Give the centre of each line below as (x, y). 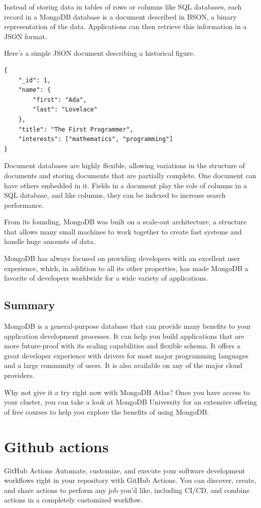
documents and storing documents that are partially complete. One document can (130, 175)
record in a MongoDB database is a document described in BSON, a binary (120, 16)
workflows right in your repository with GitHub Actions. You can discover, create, (130, 480)
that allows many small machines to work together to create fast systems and (123, 231)
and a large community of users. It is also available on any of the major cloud (123, 365)
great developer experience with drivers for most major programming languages (126, 355)
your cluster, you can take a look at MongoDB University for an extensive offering (130, 402)
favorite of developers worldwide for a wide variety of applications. (106, 278)
